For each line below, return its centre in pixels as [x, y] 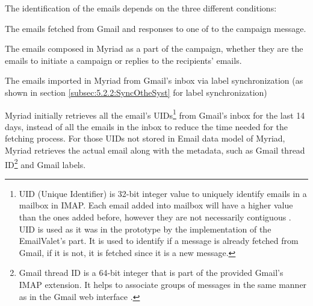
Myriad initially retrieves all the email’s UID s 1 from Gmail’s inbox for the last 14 [155, 114]
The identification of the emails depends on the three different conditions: [141, 8]
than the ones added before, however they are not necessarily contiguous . [155, 217]
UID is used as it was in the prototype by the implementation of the [145, 229]
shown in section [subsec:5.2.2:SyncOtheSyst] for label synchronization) [136, 92]
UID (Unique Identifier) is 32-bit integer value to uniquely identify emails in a [163, 193]
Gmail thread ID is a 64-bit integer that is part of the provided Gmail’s [151, 273]
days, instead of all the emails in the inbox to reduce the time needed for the [147, 126]
